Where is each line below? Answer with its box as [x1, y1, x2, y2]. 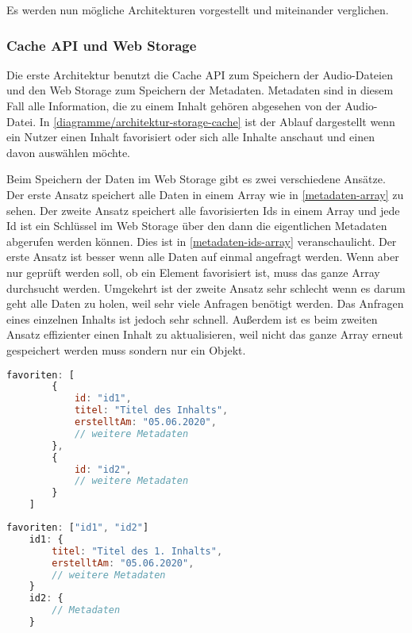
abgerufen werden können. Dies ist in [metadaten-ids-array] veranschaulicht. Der [6, 232, 397, 249]
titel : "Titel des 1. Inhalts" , [52, 545, 223, 557]
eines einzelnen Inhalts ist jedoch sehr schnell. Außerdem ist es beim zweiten [6, 310, 378, 327]
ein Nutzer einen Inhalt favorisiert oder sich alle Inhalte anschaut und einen [6, 129, 375, 145]
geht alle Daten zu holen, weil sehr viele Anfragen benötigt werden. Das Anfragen [6, 295, 404, 312]
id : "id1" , [74, 393, 132, 405]
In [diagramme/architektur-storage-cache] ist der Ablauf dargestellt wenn [39, 113, 395, 129]
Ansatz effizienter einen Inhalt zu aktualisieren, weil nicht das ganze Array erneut [6, 326, 403, 343]
